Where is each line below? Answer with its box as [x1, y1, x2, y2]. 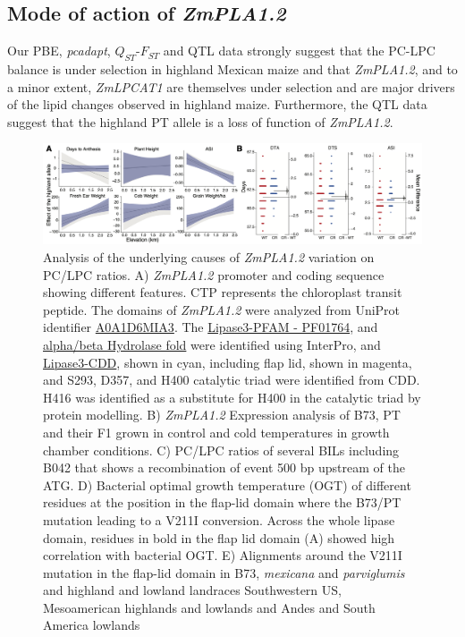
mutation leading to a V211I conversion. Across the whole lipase [43, 510, 395, 529]
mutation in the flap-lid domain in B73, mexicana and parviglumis [43, 563, 405, 582]
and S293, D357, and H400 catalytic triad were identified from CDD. [43, 370, 420, 389]
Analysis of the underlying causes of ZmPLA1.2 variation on [43, 248, 375, 266]
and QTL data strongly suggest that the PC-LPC [163, 41, 435, 60]
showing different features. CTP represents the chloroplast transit [43, 283, 402, 302]
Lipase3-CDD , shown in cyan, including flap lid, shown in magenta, [43, 352, 412, 371]
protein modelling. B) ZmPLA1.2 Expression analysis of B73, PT [43, 405, 401, 424]
